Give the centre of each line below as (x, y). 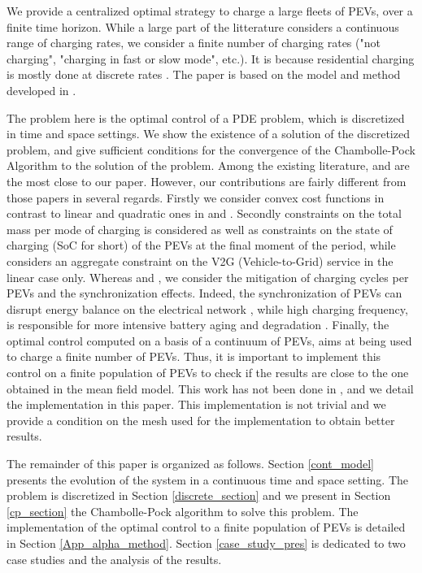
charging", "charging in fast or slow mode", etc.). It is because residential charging (211, 58)
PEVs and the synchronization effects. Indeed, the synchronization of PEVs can (204, 293)
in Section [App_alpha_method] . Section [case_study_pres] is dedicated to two (206, 543)
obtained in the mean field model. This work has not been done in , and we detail (210, 388)
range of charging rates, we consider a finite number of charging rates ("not (194, 43)
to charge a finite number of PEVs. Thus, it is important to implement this (194, 356)
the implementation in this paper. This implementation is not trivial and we (196, 404)
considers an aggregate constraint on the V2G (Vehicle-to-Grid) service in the (200, 260)
